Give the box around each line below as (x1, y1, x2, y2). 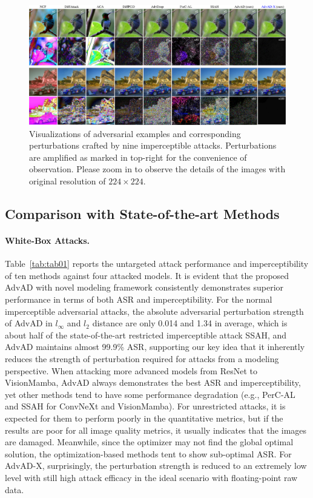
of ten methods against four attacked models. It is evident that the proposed (5, 269, 289, 281)
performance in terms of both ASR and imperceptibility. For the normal (5, 293, 272, 306)
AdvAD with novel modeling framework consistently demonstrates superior (5, 281, 284, 294)
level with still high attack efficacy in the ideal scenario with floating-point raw (5, 471, 298, 483)
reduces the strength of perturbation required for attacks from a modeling (5, 352, 279, 365)
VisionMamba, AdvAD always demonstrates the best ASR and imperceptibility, (5, 376, 301, 389)
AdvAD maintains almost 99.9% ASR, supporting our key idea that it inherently (5, 340, 305, 353)
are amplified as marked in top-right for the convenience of (29, 150, 247, 163)
